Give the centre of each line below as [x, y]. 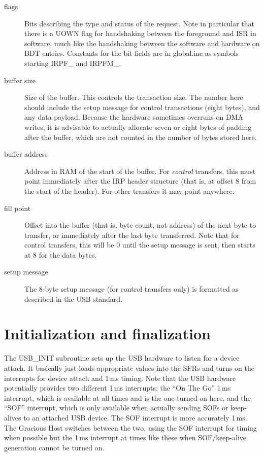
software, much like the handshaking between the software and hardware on [142, 43]
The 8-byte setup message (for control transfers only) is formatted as [131, 289]
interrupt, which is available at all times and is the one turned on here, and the [127, 397]
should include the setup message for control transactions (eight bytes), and [142, 107]
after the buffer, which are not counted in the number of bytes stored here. [141, 137]
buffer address [26, 154]
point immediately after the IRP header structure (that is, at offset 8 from [140, 181]
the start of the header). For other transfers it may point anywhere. [129, 190]
